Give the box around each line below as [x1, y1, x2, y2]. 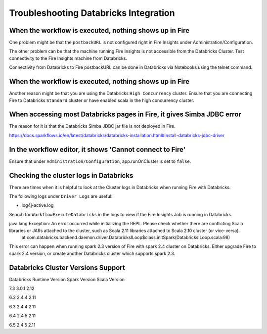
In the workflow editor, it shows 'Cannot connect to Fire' [9, 145, 186, 153]
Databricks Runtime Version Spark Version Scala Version [9, 276, 125, 282]
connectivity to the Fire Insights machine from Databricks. [9, 55, 127, 61]
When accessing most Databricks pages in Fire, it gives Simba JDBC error [9, 110, 242, 119]
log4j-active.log [21, 202, 54, 208]
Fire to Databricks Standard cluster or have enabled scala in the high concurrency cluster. [9, 97, 194, 103]
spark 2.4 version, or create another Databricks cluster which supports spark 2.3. [9, 250, 176, 256]
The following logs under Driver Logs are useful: [9, 193, 113, 199]
